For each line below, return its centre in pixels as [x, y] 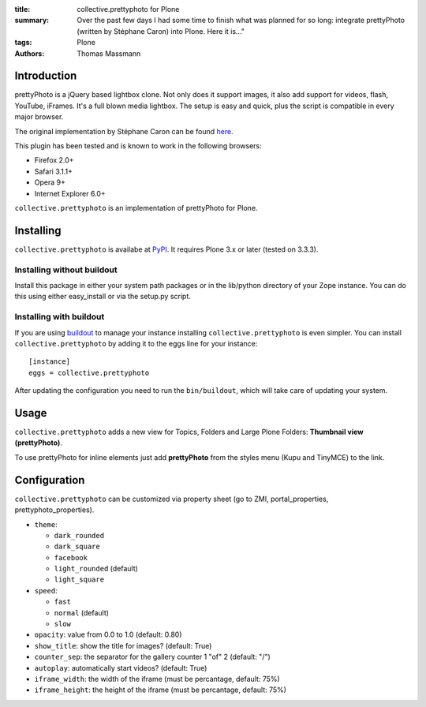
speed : [46, 590]
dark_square [77, 547]
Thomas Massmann [109, 53]
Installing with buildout [60, 317]
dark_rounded [79, 535]
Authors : [30, 53]
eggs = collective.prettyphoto [89, 372]
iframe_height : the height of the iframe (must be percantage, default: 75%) [161, 690]
